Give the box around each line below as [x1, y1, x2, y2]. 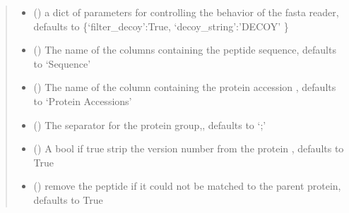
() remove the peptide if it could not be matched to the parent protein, [33, 178, 341, 193]
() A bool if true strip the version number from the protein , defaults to [33, 141, 344, 156]
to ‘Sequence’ [33, 56, 91, 71]
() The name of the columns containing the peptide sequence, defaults [33, 42, 336, 57]
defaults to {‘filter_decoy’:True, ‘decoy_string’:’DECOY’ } [33, 18, 289, 33]
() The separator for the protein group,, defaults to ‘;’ [33, 117, 266, 132]
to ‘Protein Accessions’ [33, 93, 132, 108]
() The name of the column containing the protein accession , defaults [33, 80, 336, 95]
